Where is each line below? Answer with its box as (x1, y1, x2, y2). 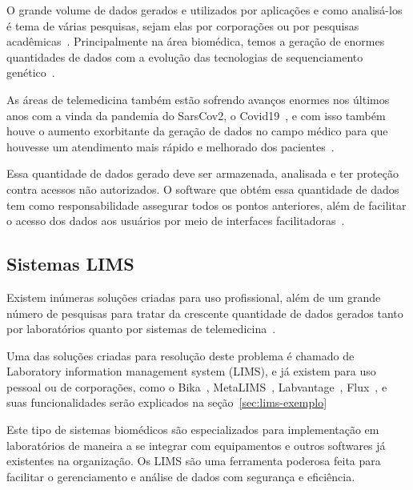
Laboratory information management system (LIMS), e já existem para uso (6, 363, 376, 380)
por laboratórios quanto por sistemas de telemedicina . (6, 320, 276, 337)
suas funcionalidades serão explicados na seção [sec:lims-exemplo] (6, 394, 327, 411)
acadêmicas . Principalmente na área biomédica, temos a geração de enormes (6, 33, 385, 50)
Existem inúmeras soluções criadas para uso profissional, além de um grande (6, 288, 381, 305)
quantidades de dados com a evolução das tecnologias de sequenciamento (6, 48, 363, 65)
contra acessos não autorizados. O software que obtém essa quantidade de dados (6, 180, 399, 197)
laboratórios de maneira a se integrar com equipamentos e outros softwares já (6, 436, 386, 453)
